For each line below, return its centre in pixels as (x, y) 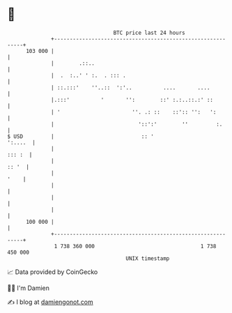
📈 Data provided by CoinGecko (53, 272)
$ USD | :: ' (81, 136)
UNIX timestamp (148, 258)
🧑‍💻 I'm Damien (29, 288)
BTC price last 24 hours (149, 33)
